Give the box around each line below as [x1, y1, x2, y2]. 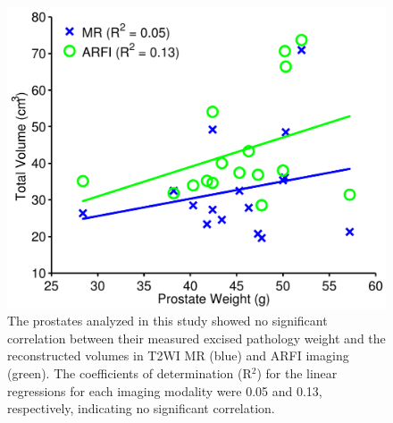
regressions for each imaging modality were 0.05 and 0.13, [7, 381, 322, 400]
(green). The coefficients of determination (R [7, 364, 252, 382]
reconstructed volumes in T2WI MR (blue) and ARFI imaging [7, 346, 349, 365]
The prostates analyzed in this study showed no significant [7, 311, 328, 330]
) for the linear [256, 364, 338, 382]
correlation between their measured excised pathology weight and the [7, 328, 386, 347]
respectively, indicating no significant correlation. [7, 399, 275, 418]
